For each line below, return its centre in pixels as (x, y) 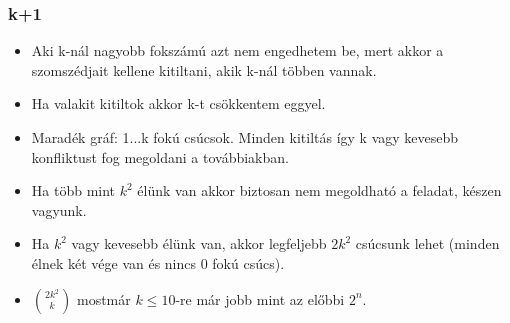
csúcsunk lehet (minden (427, 243)
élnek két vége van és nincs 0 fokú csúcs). (158, 262)
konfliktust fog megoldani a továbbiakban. (160, 156)
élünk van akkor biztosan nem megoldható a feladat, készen (319, 190)
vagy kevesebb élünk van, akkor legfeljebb (199, 243)
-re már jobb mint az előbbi (260, 298)
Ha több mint (73, 190)
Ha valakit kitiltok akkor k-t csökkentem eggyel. (178, 103)
